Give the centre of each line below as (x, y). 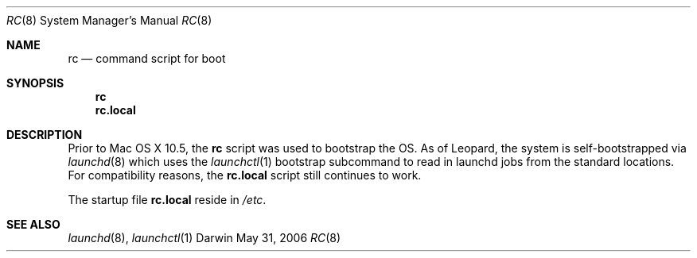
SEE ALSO (33, 224)
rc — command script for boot (147, 58)
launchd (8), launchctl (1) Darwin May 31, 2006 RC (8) (204, 238)
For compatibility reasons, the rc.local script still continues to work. (245, 175)
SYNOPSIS (35, 83)
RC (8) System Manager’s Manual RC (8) (109, 20)
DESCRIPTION (45, 135)
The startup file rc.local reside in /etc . (167, 200)
